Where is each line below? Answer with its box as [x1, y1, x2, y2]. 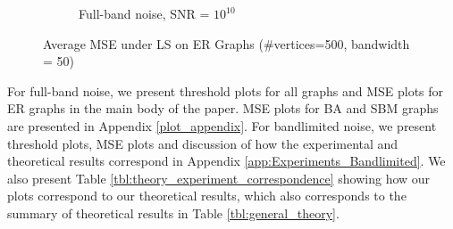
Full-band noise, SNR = [79, 4, 210, 22]
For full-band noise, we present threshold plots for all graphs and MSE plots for [7, 81, 444, 100]
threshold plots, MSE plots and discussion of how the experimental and [7, 134, 398, 152]
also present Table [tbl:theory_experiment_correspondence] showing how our [7, 168, 431, 187]
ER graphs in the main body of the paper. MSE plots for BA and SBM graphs [7, 99, 439, 118]
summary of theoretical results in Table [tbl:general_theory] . [7, 203, 340, 222]
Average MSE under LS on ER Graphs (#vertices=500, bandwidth [43, 34, 410, 53]
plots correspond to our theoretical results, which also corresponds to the [7, 186, 407, 205]
